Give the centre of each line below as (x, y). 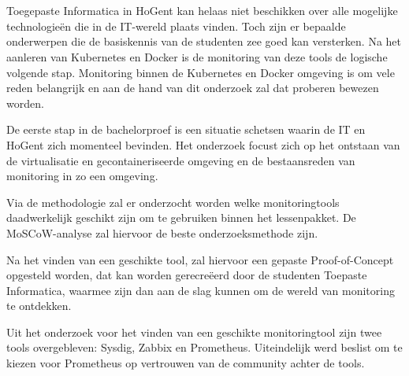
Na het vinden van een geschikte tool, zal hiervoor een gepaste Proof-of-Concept (200, 259)
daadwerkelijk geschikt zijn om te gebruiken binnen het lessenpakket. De (181, 217)
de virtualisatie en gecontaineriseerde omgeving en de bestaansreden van (181, 160)
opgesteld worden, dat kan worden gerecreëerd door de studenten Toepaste (187, 275)
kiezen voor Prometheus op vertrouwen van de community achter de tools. (186, 363)
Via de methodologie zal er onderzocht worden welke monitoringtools (173, 202)
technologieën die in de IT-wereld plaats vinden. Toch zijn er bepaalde (176, 26)
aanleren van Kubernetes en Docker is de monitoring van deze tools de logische (197, 56)
